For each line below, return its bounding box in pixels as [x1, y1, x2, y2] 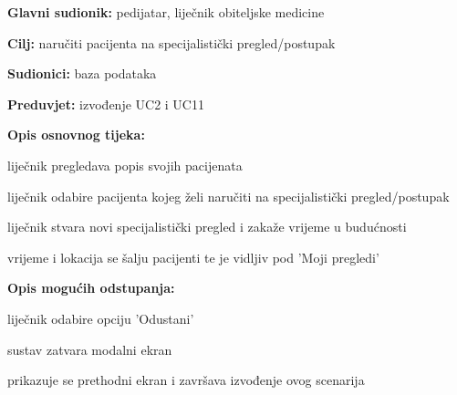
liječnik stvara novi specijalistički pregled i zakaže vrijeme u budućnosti [7, 217, 407, 236]
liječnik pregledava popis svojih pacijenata [7, 155, 243, 174]
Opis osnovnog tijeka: [7, 125, 145, 144]
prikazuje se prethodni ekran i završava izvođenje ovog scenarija [7, 370, 365, 390]
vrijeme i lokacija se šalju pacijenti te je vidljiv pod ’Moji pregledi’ [7, 247, 379, 266]
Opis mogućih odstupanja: [7, 278, 175, 297]
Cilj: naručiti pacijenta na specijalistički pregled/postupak [7, 33, 336, 52]
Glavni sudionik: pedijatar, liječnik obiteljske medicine [7, 3, 325, 21]
